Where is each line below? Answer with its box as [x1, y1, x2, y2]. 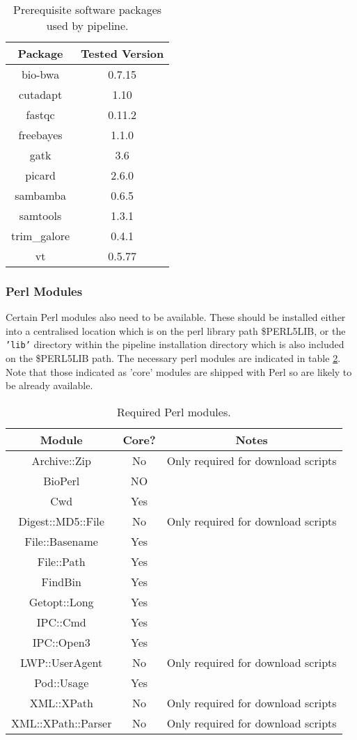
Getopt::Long [29, 593, 94, 610]
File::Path [37, 553, 86, 569]
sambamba [15, 187, 66, 203]
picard [25, 167, 56, 183]
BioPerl [43, 472, 80, 489]
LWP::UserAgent [20, 654, 103, 670]
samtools [19, 207, 62, 223]
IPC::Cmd [36, 613, 86, 630]
